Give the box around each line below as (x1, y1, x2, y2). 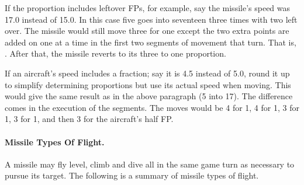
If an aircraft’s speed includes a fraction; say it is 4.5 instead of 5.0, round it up (5, 67, 290, 79)
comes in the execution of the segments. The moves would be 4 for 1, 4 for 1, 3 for (5, 101, 299, 113)
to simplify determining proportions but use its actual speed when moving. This (5, 78, 291, 90)
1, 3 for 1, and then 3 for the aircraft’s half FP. (5, 113, 174, 125)
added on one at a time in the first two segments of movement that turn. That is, (5, 36, 296, 48)
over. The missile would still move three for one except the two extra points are (5, 25, 289, 37)
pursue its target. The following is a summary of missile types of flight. (5, 169, 259, 181)
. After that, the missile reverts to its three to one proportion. (5, 47, 226, 60)
